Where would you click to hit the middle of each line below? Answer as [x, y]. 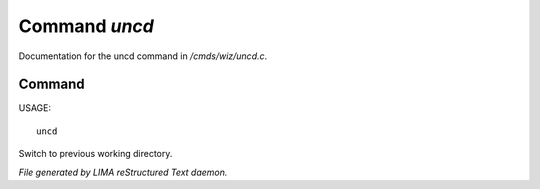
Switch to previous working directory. [95, 154]
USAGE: [35, 108]
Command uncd [86, 26]
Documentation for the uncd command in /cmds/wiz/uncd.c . [143, 56]
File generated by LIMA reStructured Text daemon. [123, 172]
